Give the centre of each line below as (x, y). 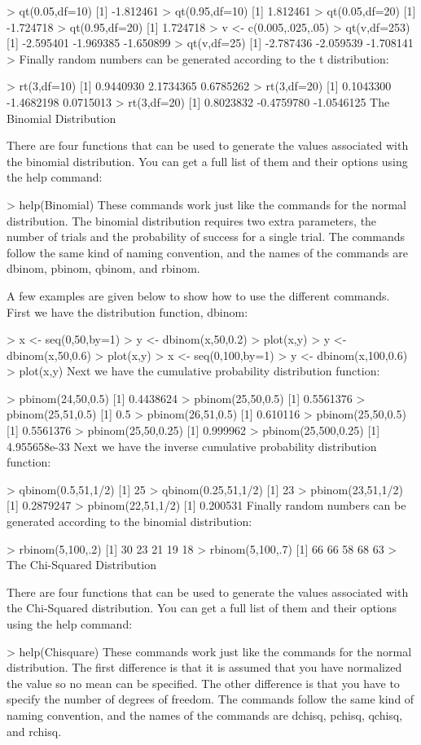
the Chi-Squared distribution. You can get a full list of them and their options (202, 608)
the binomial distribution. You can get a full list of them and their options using (207, 161)
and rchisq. (34, 731)
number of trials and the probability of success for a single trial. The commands (206, 237)
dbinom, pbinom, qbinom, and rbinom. (103, 268)
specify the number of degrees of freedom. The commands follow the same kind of (210, 699)
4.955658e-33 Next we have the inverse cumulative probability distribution (192, 446)
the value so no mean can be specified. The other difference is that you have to (203, 683)
